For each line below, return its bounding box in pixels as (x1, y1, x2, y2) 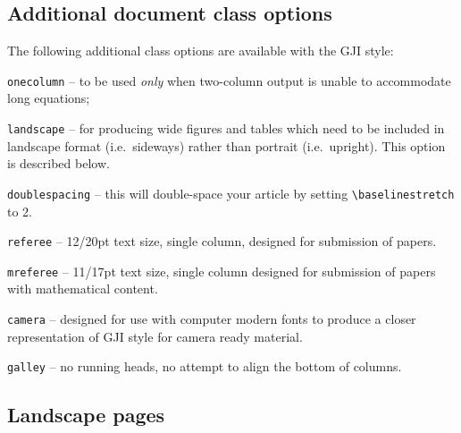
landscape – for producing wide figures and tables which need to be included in (7, 119, 445, 138)
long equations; (7, 89, 90, 107)
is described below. (7, 154, 110, 173)
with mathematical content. (7, 279, 158, 298)
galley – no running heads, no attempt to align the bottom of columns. (7, 357, 402, 376)
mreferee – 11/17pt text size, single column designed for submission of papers (7, 261, 436, 280)
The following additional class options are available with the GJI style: (7, 41, 394, 60)
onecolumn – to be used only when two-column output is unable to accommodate (7, 71, 451, 89)
